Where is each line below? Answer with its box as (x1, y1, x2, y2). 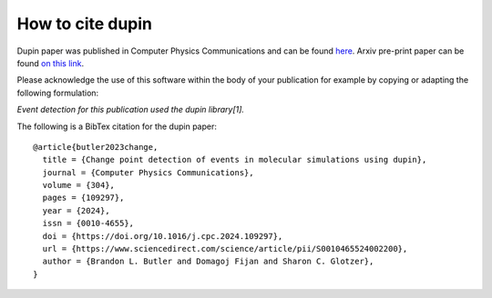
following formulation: (16, 87, 99, 98)
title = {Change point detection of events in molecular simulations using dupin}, (42, 154, 427, 165)
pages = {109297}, (42, 193, 125, 204)
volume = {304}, (42, 180, 116, 191)
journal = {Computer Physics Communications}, (42, 167, 254, 177)
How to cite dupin (16, 14, 153, 34)
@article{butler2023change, (33, 142, 159, 152)
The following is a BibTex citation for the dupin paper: (16, 121, 218, 132)
